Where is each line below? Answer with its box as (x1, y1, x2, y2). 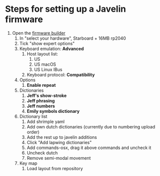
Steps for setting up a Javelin (5, 3, 126, 15)
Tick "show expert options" (19, 40, 75, 46)
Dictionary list (19, 113, 47, 119)
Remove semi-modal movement (26, 155, 91, 161)
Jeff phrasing (26, 98, 55, 103)
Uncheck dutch (26, 150, 58, 155)
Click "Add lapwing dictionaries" (26, 139, 92, 145)
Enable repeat (26, 82, 56, 88)
